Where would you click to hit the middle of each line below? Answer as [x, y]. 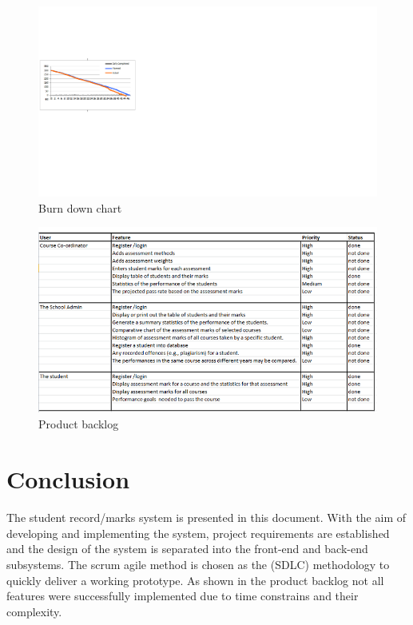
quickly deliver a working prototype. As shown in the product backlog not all [195, 580]
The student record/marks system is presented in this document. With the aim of [206, 518]
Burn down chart [80, 207]
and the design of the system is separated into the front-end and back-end [187, 549]
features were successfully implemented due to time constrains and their [183, 596]
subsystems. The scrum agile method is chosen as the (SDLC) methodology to [198, 564]
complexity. [34, 611]
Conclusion [68, 479]
